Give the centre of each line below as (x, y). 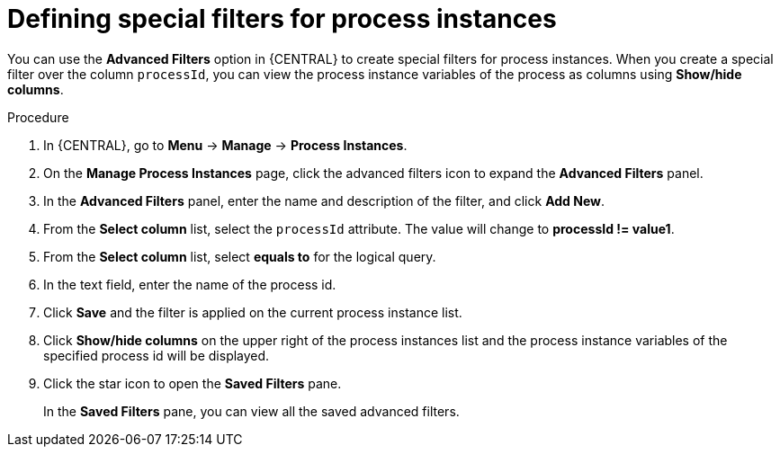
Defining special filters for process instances (282, 19)
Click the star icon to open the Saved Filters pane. (193, 383)
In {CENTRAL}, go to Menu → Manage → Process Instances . (225, 145)
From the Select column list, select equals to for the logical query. (240, 256)
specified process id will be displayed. (157, 355)
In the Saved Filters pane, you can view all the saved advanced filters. (251, 411)
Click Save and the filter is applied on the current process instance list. (253, 312)
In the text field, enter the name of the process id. (190, 284)
